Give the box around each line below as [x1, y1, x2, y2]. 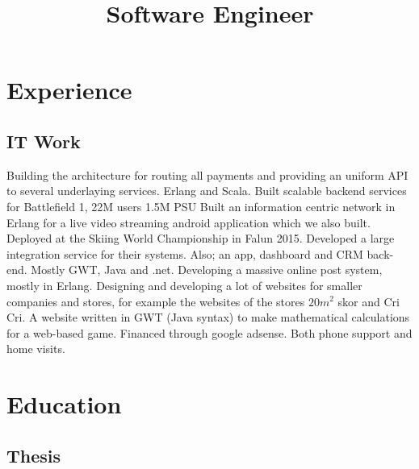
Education [6, 388, 122, 421]
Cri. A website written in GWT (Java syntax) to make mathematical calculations [6, 309, 410, 326]
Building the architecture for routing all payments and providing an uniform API [6, 166, 409, 183]
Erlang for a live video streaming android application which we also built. [6, 214, 371, 230]
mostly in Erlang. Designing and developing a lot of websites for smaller [6, 276, 362, 293]
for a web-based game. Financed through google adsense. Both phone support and [6, 324, 413, 341]
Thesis [6, 442, 61, 467]
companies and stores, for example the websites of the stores [6, 293, 305, 309]
